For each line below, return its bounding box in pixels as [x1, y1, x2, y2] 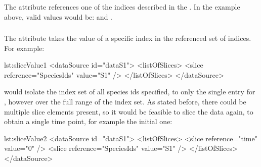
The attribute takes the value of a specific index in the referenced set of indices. [4, 33, 251, 43]
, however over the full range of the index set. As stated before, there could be [4, 96, 246, 106]
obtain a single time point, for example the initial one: [4, 116, 172, 127]
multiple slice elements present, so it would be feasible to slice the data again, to [4, 106, 253, 117]
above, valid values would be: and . [4, 11, 112, 22]
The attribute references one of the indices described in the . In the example [4, 1, 240, 12]
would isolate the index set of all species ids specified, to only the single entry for [4, 86, 255, 97]
